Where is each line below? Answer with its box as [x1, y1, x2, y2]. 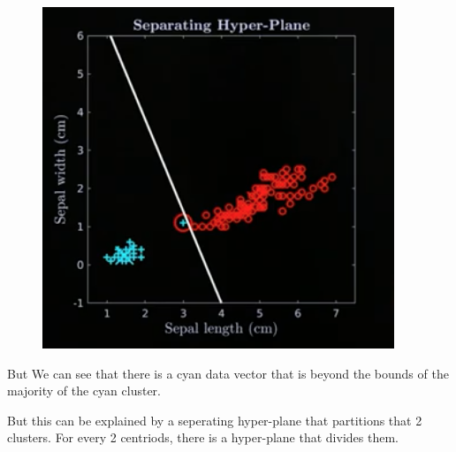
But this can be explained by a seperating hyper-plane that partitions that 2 [7, 410, 422, 429]
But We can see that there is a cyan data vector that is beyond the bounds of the [7, 364, 449, 382]
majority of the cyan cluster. [7, 381, 161, 400]
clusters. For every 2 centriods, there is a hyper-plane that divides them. [7, 428, 399, 447]
